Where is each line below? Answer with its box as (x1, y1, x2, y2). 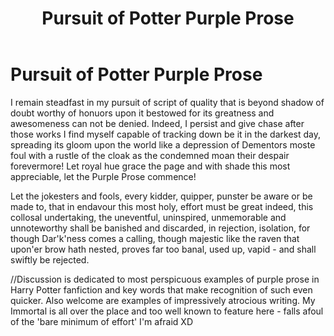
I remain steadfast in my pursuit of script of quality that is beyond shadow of (10, 96, 325, 108)
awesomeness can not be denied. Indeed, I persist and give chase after (10, 117, 305, 129)
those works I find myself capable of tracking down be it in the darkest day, (10, 128, 321, 140)
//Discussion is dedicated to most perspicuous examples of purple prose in (10, 273, 320, 285)
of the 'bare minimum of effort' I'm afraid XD (10, 315, 194, 327)
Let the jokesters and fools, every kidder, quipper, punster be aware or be (10, 190, 313, 202)
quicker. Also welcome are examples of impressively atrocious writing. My (10, 294, 316, 306)
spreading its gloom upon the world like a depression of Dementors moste (10, 138, 316, 151)
